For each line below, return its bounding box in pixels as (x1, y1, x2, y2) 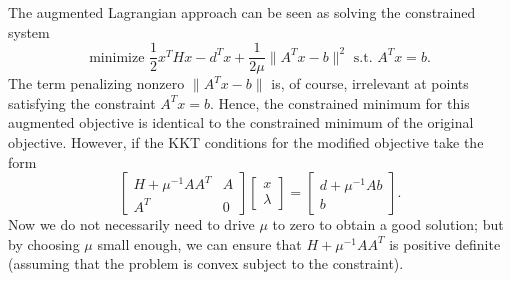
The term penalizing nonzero (8, 73, 185, 94)
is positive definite (389, 233, 501, 254)
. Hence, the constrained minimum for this (210, 92, 470, 113)
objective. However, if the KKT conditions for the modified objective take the (8, 132, 484, 153)
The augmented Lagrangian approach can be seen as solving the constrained (8, 2, 476, 22)
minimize (89, 50, 145, 65)
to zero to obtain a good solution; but (272, 214, 504, 235)
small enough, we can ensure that (97, 233, 302, 254)
